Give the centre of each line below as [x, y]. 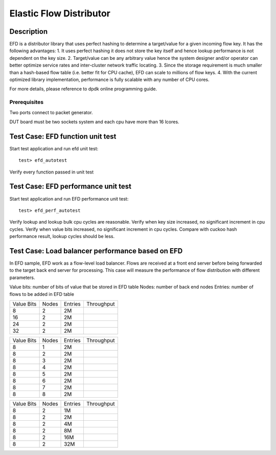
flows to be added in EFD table [42, 294]
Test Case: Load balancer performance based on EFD [96, 251]
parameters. [22, 277]
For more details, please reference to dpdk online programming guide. [83, 89]
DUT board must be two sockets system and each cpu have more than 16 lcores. [94, 122]
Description [29, 31]
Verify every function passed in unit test [52, 172]
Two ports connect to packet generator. [51, 112]
